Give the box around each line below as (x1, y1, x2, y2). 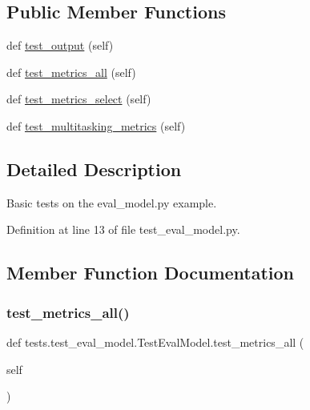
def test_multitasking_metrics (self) (6, 117, 186, 134)
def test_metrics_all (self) (6, 63, 136, 80)
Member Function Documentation (6, 260, 295, 285)
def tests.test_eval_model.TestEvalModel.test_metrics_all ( (6, 333, 304, 350)
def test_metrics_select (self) (6, 90, 151, 107)
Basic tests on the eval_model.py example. (6, 194, 217, 211)
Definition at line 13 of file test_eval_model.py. (6, 221, 240, 238)
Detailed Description (6, 156, 182, 181)
